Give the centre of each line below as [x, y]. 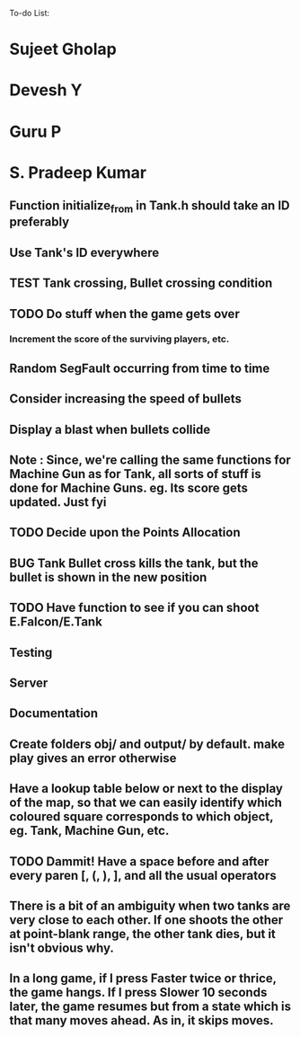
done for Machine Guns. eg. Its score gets [129, 487]
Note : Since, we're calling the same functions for [150, 460]
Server [29, 682]
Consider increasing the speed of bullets [126, 399]
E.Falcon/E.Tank [56, 622]
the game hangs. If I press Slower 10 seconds [138, 993]
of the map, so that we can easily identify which [146, 803]
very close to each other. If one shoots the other [146, 920]
